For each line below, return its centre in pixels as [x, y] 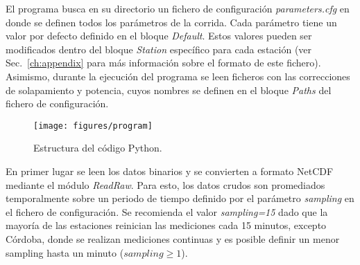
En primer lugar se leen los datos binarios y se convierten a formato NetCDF [170, 171]
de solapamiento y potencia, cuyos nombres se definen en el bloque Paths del [169, 90]
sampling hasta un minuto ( [65, 252]
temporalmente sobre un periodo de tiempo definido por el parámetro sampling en [180, 198]
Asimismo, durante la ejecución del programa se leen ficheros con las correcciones [178, 76]
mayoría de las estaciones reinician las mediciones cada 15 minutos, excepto [166, 225]
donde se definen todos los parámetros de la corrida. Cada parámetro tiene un [171, 22]
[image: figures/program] [93, 126]
